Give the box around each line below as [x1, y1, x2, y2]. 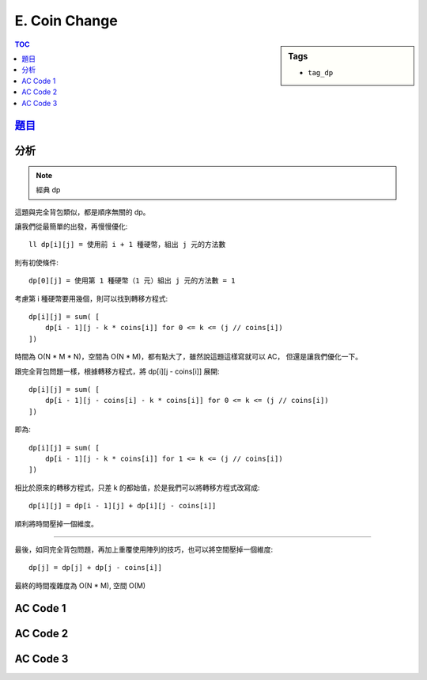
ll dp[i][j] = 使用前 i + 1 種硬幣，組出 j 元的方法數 [28, 240, 226, 249]
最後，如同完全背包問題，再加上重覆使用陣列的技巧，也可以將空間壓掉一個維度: [14, 545, 274, 554]
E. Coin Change [14, 12, 118, 29]
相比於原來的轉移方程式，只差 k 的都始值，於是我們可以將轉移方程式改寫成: [14, 483, 260, 492]
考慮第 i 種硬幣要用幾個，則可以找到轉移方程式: [14, 294, 168, 303]
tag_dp [308, 68, 334, 77]
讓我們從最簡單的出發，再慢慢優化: [14, 222, 128, 231]
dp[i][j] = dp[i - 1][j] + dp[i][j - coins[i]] [28, 501, 217, 511]
